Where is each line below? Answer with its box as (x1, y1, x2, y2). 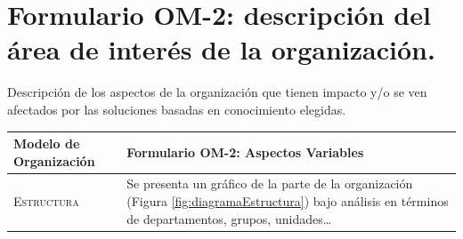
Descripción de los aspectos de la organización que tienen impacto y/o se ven (7, 83, 427, 101)
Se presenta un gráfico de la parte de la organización (126, 174, 413, 193)
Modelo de (13, 134, 80, 152)
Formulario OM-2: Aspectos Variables (126, 142, 364, 161)
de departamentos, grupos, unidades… (126, 209, 332, 227)
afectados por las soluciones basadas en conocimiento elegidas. (7, 100, 346, 118)
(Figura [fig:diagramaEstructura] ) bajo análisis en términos (126, 192, 449, 211)
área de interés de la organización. (7, 31, 435, 68)
